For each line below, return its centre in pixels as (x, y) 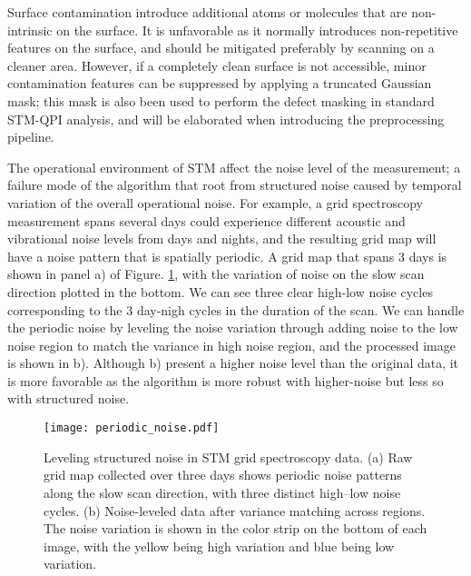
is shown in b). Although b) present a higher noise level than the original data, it (233, 363)
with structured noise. (69, 398)
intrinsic (30, 30)
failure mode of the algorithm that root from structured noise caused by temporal (235, 185)
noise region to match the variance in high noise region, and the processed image (231, 345)
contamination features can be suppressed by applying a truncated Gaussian (220, 83)
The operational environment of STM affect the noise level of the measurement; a (234, 167)
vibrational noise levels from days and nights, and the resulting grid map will (222, 238)
